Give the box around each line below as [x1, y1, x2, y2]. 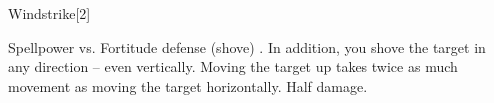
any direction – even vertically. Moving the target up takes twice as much [8, 56, 458, 77]
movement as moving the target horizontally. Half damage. [8, 75, 368, 96]
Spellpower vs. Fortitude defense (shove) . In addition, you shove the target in [8, 36, 486, 57]
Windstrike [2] [8, 3, 91, 23]
